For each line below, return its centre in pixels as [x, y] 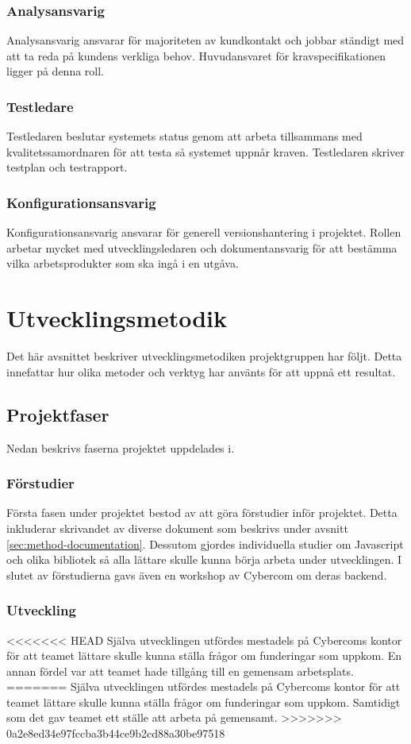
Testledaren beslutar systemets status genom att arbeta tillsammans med [184, 136]
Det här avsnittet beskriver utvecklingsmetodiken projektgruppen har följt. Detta [204, 356]
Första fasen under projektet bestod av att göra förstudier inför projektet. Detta [202, 513]
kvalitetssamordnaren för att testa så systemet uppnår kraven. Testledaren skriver [205, 151]
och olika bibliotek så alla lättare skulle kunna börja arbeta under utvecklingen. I [204, 559]
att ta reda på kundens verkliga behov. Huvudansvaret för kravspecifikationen [196, 55]
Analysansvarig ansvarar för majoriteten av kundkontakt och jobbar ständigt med [205, 40]
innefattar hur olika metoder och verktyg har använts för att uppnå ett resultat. [201, 371]
